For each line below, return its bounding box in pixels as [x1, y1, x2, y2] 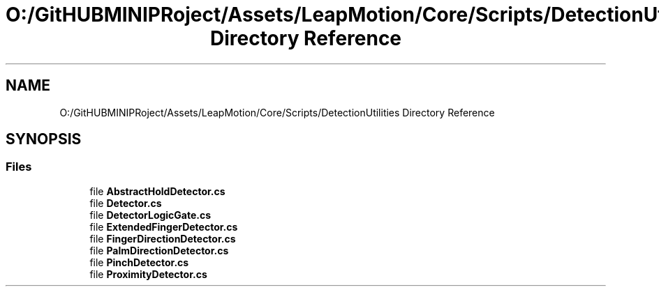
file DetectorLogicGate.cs [89, 208, 212, 221]
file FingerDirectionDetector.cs [89, 232, 236, 245]
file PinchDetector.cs [89, 256, 189, 268]
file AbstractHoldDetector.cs [89, 185, 225, 197]
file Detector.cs [89, 197, 162, 209]
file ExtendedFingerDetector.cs [89, 220, 238, 233]
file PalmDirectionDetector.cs [89, 244, 229, 256]
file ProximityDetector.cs [89, 268, 207, 280]
